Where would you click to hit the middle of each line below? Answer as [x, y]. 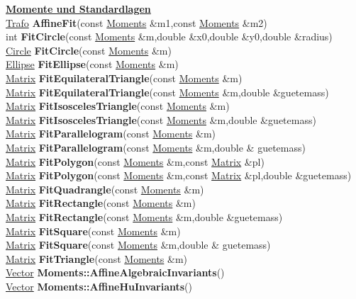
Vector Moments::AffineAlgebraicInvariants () [115, 272]
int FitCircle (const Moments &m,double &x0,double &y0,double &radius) [169, 36]
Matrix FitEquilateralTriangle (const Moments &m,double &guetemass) [167, 92]
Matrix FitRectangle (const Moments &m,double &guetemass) [144, 216]
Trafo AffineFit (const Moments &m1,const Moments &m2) [137, 22]
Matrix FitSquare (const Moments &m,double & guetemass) [138, 245]
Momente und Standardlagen [78, 9]
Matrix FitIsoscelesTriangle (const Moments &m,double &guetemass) [161, 119]
